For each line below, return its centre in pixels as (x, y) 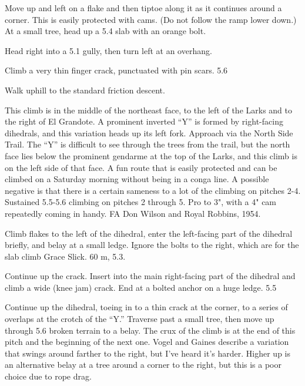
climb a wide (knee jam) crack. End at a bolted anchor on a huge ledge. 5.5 (141, 287)
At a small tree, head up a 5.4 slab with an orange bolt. (105, 31)
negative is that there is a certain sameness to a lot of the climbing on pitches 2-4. (153, 190)
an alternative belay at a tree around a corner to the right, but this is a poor (143, 365)
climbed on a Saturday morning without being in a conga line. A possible (137, 179)
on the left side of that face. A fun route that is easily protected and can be (141, 167)
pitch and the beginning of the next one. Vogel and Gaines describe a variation (147, 342)
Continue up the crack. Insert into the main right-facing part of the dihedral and (150, 276)
